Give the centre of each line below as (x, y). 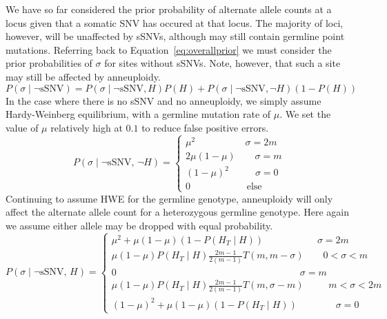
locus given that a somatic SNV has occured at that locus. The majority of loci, (175, 22)
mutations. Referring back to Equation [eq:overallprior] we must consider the (169, 49)
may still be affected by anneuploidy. (83, 76)
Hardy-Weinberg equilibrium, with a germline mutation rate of (138, 114)
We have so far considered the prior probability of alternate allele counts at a (169, 9)
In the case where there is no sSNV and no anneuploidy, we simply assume (163, 100)
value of (22, 127)
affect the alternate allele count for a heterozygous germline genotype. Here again (178, 212)
